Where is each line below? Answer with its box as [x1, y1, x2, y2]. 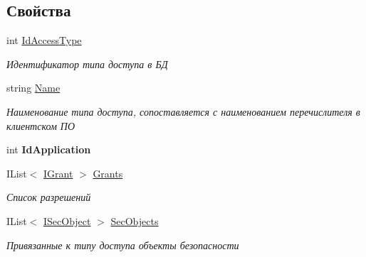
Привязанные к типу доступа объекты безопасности [6, 237, 239, 252]
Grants [93, 165, 123, 180]
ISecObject [43, 213, 91, 228]
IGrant [43, 165, 73, 180]
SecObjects [110, 213, 159, 228]
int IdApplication [6, 142, 91, 157]
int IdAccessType [6, 33, 82, 48]
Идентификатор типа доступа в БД [6, 56, 168, 71]
